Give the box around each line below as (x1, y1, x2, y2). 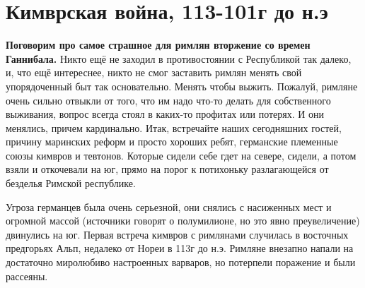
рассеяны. (6, 268, 48, 283)
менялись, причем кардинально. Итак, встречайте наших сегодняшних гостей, (6, 120, 342, 135)
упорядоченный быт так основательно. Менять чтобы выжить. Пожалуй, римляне (6, 78, 358, 93)
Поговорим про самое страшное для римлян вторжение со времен (6, 37, 311, 52)
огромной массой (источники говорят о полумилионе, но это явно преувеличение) (6, 213, 360, 228)
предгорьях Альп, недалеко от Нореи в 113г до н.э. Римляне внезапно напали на (6, 241, 354, 256)
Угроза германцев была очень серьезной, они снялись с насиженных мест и (6, 199, 332, 214)
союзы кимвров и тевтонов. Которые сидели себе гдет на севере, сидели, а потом (6, 148, 357, 162)
